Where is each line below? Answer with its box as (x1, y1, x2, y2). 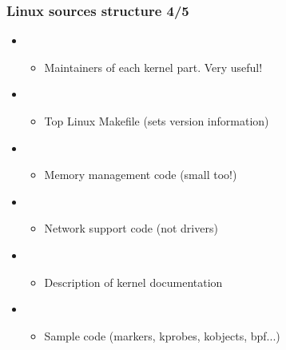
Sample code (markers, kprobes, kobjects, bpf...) (44, 327, 280, 344)
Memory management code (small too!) (44, 166, 237, 183)
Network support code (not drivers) (44, 220, 218, 237)
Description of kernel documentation (44, 273, 223, 290)
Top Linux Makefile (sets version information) (44, 113, 269, 129)
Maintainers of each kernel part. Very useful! (44, 58, 263, 75)
